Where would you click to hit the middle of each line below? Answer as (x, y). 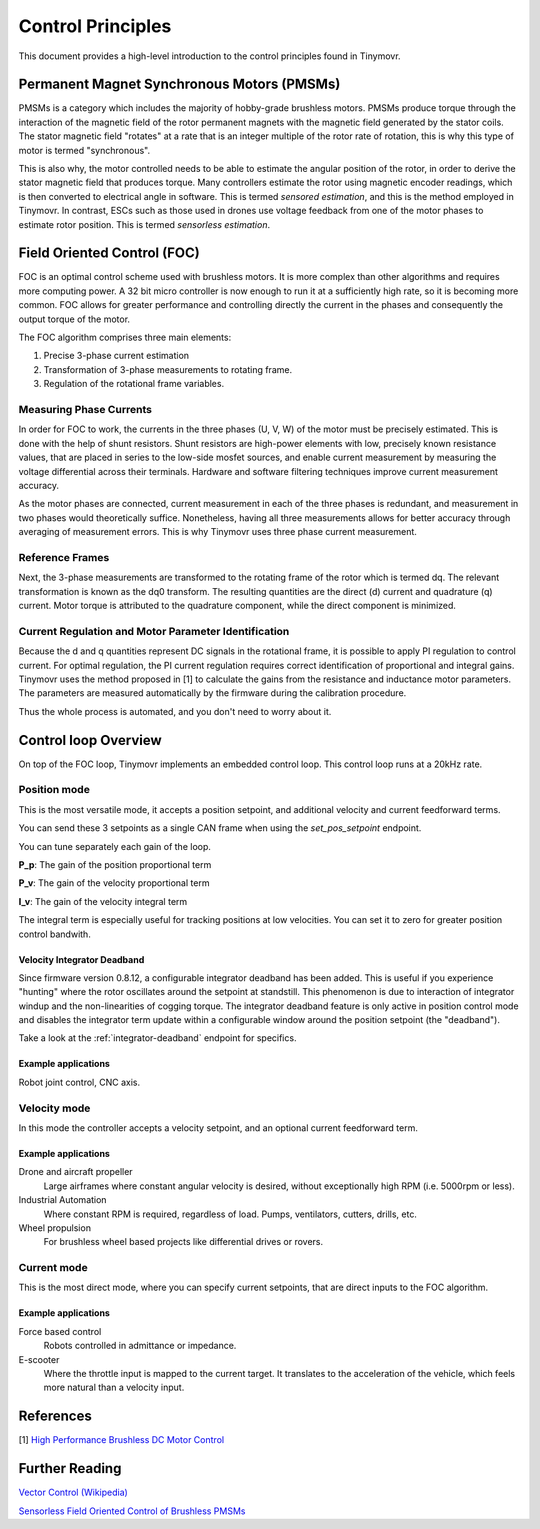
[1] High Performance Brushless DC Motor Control (121, 1440)
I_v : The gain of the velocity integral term (103, 901)
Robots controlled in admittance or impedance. (140, 1346)
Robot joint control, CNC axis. (79, 1082)
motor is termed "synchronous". (84, 150)
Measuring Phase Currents (85, 409)
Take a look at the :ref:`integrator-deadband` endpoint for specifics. (157, 1038)
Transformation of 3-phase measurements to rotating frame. (168, 369)
